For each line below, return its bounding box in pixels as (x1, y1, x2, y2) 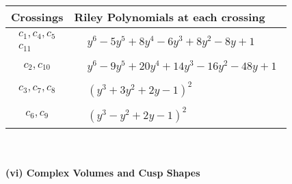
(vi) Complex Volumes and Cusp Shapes (5, 166, 200, 180)
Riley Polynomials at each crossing (74, 9, 265, 25)
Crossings (11, 9, 64, 25)
